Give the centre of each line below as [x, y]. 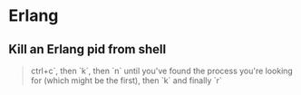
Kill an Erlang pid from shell [87, 49]
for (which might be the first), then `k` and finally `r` [126, 81]
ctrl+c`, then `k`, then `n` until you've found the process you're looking [162, 71]
